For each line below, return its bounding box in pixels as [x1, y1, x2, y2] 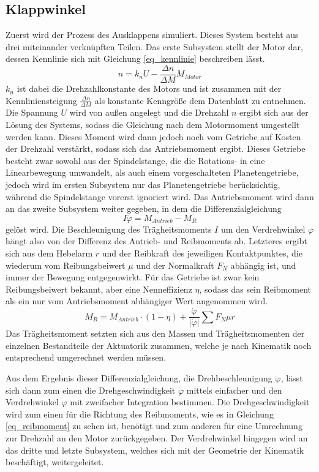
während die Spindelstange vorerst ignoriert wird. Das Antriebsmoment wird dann [6, 190, 314, 203]
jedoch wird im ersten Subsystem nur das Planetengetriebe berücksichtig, [6, 178, 280, 191]
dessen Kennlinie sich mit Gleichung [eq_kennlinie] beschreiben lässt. [6, 52, 265, 65]
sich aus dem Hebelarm [6, 247, 93, 259]
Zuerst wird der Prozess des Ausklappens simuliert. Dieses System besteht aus [6, 28, 299, 41]
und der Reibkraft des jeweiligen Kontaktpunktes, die [102, 247, 302, 259]
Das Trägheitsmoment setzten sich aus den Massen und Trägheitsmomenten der [6, 327, 305, 340]
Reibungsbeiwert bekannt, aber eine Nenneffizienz [6, 282, 192, 295]
